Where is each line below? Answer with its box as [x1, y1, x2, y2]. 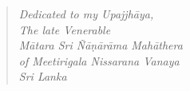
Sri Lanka [18, 68, 67, 85]
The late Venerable [18, 21, 111, 38]
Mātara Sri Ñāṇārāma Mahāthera [18, 37, 183, 53]
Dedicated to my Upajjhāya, [18, 6, 154, 22]
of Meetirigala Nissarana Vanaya [18, 52, 180, 69]
